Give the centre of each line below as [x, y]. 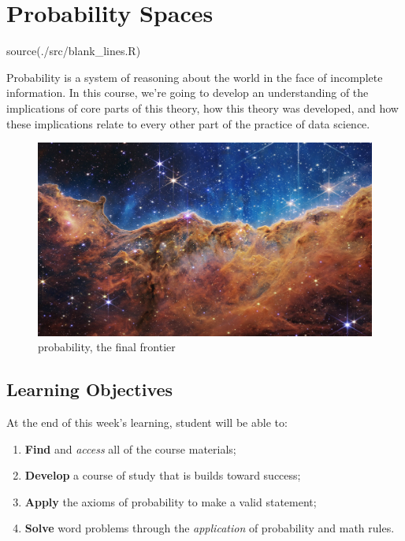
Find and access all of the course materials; [130, 448]
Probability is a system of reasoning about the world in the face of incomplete [195, 77]
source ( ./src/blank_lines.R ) [74, 51]
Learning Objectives [90, 389]
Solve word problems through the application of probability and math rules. [210, 528]
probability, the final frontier [107, 347]
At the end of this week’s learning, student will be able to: [147, 422]
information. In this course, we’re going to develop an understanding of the [188, 93]
